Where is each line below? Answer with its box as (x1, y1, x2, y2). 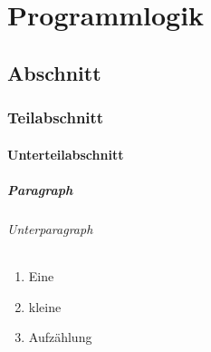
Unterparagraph (7, 219, 93, 238)
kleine (28, 297, 62, 316)
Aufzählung (28, 328, 92, 347)
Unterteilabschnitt (7, 144, 124, 163)
